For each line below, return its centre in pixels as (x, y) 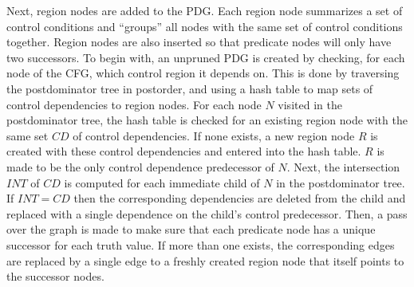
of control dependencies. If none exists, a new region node (214, 135)
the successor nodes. (55, 276)
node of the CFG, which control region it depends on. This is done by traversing (203, 73)
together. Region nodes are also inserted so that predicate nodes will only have (199, 42)
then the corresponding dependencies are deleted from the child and (240, 198)
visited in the (310, 104)
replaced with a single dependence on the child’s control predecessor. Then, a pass (207, 213)
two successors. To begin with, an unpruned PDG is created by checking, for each (206, 57)
